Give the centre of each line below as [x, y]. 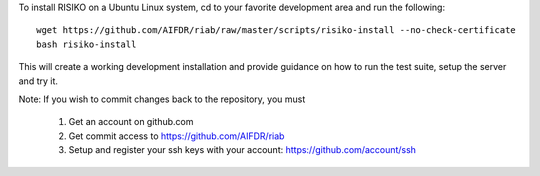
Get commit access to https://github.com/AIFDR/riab [176, 136]
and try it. [38, 81]
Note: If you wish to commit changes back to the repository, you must [162, 99]
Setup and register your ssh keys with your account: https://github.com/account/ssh [242, 150]
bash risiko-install [86, 44]
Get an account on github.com [131, 122]
